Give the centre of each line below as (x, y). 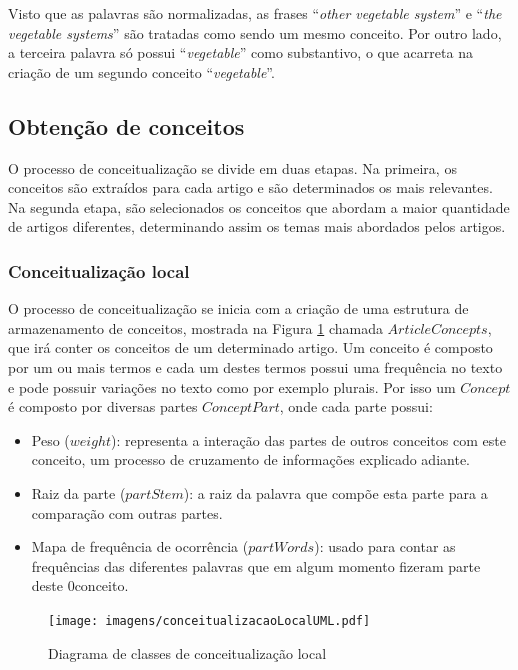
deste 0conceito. (80, 585)
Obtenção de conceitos (126, 125)
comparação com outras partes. (127, 512)
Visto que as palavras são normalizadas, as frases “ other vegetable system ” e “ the (255, 13)
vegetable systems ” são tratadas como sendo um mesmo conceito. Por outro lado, (255, 32)
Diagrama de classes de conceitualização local (187, 652)
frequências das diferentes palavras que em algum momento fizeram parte (256, 565)
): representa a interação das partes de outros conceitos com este (308, 439)
